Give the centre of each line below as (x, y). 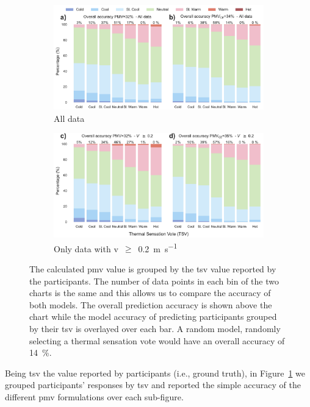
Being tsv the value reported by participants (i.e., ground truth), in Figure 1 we (155, 373)
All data (69, 118)
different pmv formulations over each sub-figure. (94, 396)
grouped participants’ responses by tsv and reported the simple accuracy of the (153, 385)
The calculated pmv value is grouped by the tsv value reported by (153, 269)
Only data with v (86, 248)
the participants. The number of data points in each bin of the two (154, 281)
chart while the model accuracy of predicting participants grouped (153, 317)
